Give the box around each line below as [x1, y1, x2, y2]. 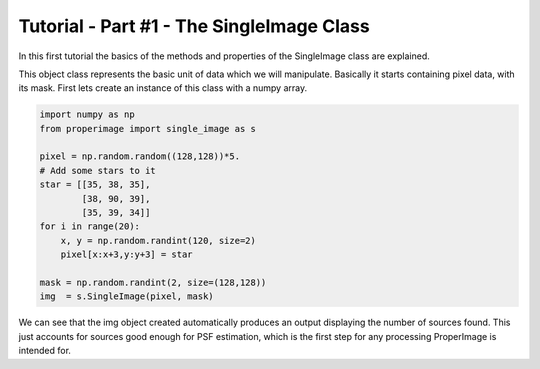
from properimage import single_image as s [39, 123, 257, 134]
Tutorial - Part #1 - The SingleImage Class [18, 15, 370, 37]
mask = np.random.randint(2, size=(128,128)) [39, 277, 267, 288]
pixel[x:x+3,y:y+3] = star [60, 249, 194, 260]
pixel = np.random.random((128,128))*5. [39, 151, 240, 162]
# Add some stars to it [39, 165, 157, 176]
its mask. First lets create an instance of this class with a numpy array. [18, 82, 308, 94]
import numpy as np [39, 109, 135, 120]
